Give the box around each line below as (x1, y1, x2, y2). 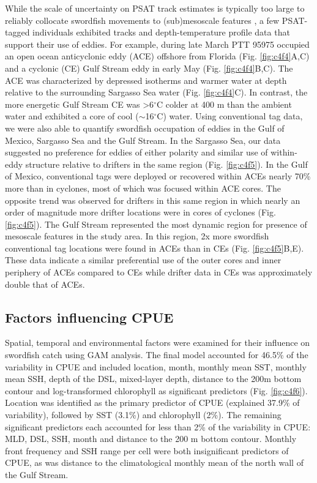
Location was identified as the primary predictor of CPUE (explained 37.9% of (5, 396, 300, 409)
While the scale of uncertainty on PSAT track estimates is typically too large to (5, 2, 305, 14)
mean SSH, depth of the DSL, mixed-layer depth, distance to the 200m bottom (5, 372, 302, 385)
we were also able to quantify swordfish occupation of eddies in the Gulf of (5, 121, 285, 134)
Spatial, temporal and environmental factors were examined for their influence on (5, 336, 310, 349)
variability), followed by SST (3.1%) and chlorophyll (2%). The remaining (5, 408, 282, 421)
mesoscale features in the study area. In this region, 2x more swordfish (5, 230, 269, 242)
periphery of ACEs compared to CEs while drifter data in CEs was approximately (5, 266, 313, 279)
